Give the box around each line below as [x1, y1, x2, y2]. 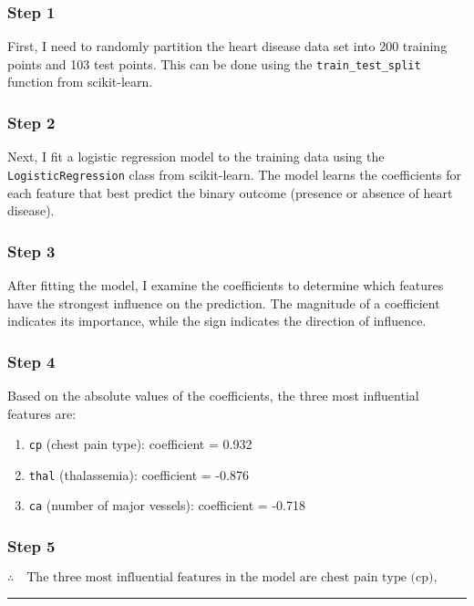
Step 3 [7, 239, 56, 262]
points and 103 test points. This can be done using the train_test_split [7, 54, 421, 73]
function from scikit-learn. [7, 72, 153, 91]
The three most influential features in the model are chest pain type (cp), [26, 571, 438, 585]
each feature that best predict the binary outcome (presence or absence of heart [7, 183, 453, 202]
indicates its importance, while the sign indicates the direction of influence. [7, 311, 427, 330]
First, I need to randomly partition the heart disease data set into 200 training [7, 37, 448, 56]
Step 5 [7, 535, 56, 558]
